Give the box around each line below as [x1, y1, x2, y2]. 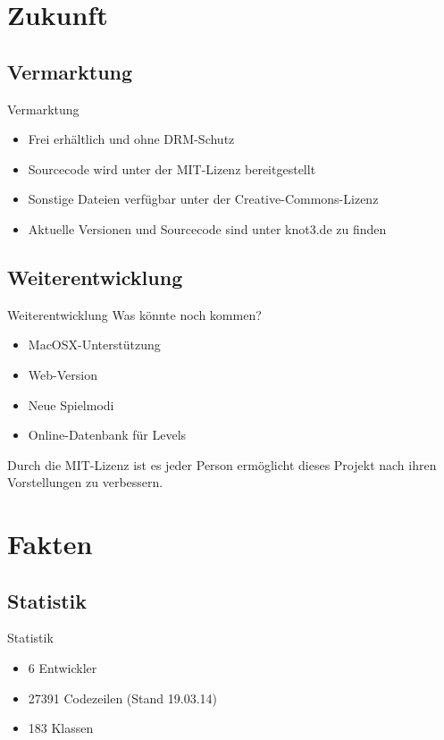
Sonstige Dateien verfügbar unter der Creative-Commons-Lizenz [28, 189, 379, 208]
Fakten [7, 526, 93, 562]
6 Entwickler [28, 659, 97, 677]
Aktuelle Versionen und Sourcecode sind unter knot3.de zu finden [28, 219, 387, 238]
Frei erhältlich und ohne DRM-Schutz [28, 130, 235, 148]
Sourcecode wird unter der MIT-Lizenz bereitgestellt [28, 159, 316, 178]
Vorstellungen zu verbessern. [7, 473, 163, 492]
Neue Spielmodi [28, 395, 114, 414]
